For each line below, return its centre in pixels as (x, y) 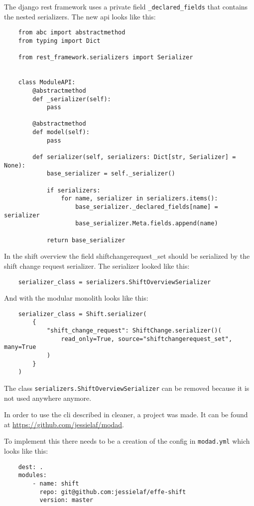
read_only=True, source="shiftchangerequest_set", (147, 339)
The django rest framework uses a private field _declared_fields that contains (126, 6)
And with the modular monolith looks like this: (76, 298)
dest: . (31, 467)
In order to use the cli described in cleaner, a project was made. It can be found (126, 415)
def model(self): (61, 132)
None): (15, 165)
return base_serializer (86, 240)
